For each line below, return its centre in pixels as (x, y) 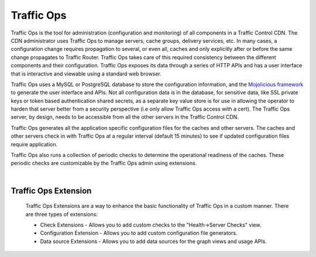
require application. (34, 144)
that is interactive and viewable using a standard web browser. (86, 74)
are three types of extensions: (61, 214)
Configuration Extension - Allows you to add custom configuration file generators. (139, 233)
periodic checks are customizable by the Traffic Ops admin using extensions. (104, 163)
